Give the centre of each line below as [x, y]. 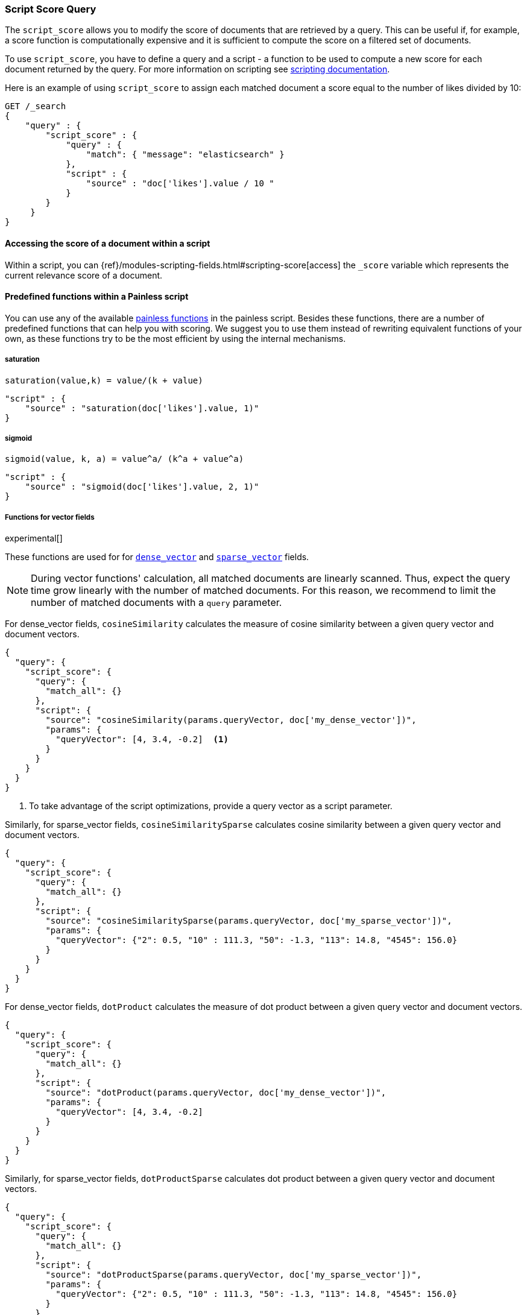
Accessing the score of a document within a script [108, 243]
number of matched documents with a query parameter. [156, 603]
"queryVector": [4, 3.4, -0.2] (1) [142, 739]
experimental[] [34, 538]
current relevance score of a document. [84, 275]
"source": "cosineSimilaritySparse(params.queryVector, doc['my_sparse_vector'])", [249, 921]
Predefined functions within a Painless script [97, 297]
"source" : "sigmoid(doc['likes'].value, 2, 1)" [142, 487]
